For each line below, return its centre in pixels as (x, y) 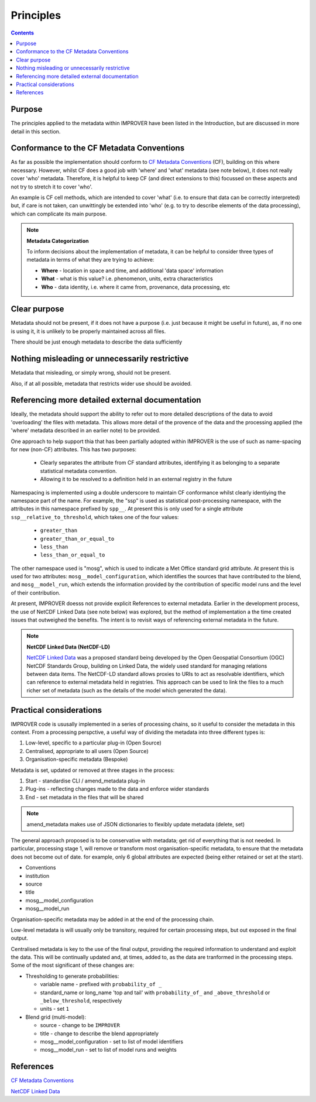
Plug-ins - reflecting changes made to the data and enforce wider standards (117, 789)
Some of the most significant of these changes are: (73, 965)
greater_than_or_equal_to (77, 539)
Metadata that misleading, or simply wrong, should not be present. (91, 373)
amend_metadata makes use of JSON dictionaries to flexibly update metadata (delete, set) (136, 824)
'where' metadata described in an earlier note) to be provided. (86, 431)
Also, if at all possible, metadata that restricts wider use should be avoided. (102, 383)
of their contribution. (36, 593)
